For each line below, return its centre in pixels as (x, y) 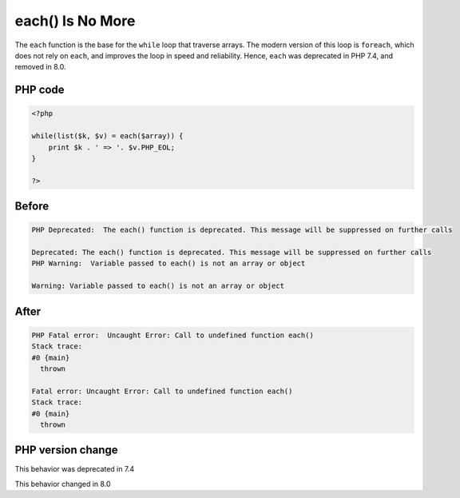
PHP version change (67, 450)
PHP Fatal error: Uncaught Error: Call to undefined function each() (173, 335)
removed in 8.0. (40, 67)
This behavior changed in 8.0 (63, 484)
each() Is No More (75, 21)
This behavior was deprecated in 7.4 (75, 469)
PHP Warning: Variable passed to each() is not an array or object (169, 263)
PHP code (40, 90)
